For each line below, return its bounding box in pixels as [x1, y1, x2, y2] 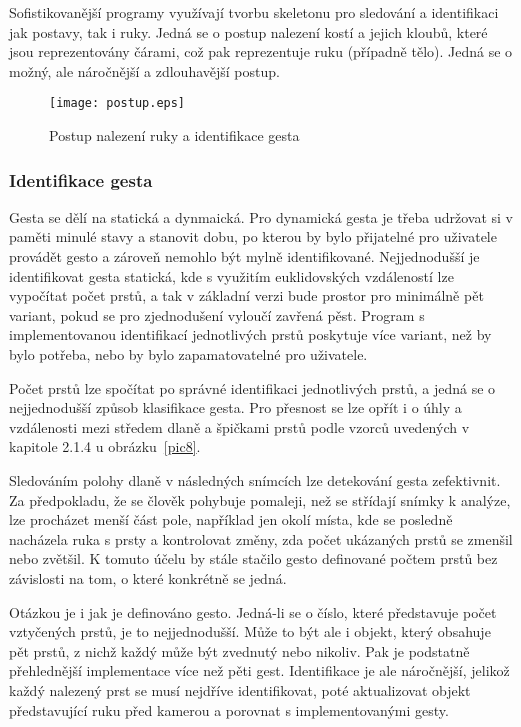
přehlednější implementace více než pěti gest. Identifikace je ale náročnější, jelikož [9, 660, 510, 681]
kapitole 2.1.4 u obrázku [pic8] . [9, 436, 201, 457]
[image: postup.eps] [49, 96, 186, 111]
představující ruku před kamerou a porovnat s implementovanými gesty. [9, 699, 449, 720]
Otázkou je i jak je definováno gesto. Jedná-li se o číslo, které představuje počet [9, 601, 497, 622]
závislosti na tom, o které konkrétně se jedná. [9, 567, 287, 588]
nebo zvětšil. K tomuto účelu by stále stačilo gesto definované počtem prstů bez [9, 548, 498, 569]
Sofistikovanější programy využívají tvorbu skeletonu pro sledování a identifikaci [9, 2, 499, 22]
